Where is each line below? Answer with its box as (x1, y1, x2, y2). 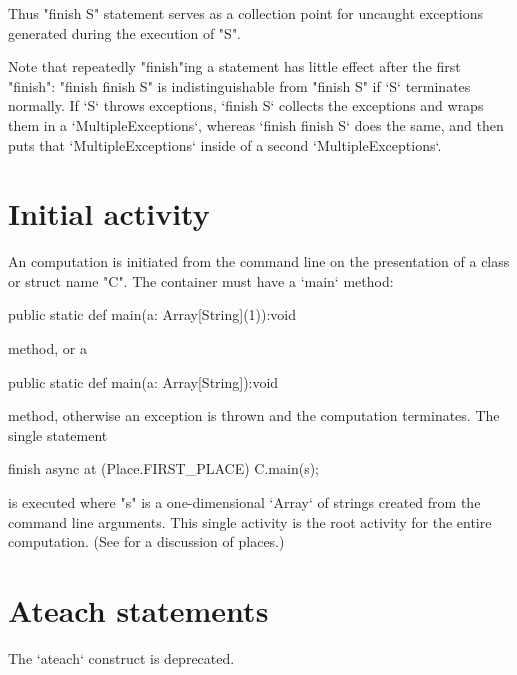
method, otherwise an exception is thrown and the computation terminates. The (8, 405, 500, 426)
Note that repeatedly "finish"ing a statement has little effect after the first (8, 56, 461, 77)
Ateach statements (8, 590, 269, 630)
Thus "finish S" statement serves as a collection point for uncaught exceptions (8, 3, 484, 23)
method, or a (8, 338, 87, 359)
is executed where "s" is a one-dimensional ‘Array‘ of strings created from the (8, 492, 481, 513)
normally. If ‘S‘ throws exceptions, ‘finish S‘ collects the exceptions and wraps (8, 95, 484, 116)
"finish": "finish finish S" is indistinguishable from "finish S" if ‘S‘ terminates (8, 75, 471, 96)
